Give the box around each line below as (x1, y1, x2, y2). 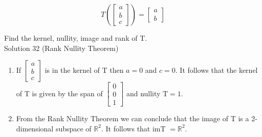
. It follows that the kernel (175, 65, 258, 75)
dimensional (16, 123, 54, 133)
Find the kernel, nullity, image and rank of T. (4, 33, 147, 43)
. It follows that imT (101, 123, 166, 133)
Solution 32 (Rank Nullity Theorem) (4, 42, 119, 53)
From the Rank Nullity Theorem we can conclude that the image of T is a (16, 113, 249, 124)
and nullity (126, 88, 161, 98)
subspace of (55, 123, 92, 133)
